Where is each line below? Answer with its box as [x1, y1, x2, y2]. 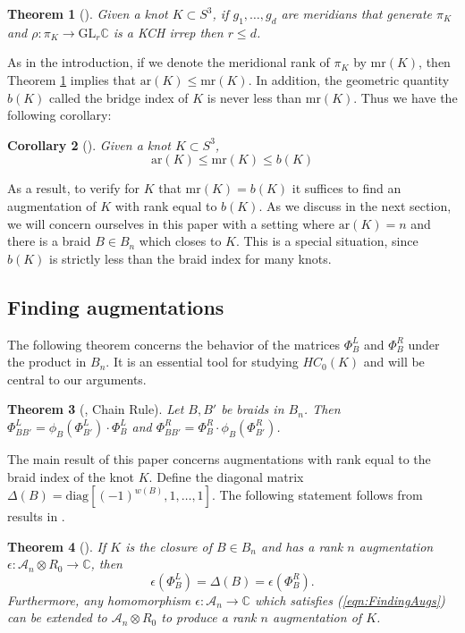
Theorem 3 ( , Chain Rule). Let [7, 400, 184, 418]
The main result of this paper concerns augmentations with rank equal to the [7, 449, 431, 468]
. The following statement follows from [211, 485, 423, 504]
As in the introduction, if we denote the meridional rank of [7, 53, 330, 72]
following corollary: [7, 105, 112, 124]
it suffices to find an [292, 179, 402, 198]
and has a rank [261, 536, 343, 555]
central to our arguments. [7, 369, 147, 388]
